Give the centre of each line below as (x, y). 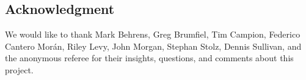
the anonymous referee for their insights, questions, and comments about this (149, 58)
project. (19, 69)
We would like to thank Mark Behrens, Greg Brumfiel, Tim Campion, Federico (153, 34)
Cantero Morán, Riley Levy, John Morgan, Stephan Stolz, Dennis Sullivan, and (153, 46)
